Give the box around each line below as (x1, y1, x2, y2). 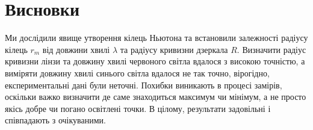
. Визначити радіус (237, 43, 306, 55)
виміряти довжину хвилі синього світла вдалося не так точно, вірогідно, (5, 66, 270, 79)
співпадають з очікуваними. (5, 114, 106, 126)
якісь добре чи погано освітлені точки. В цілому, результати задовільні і (5, 102, 271, 114)
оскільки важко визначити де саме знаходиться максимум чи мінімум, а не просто (5, 90, 306, 103)
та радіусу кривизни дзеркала (120, 43, 228, 55)
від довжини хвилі (42, 43, 110, 55)
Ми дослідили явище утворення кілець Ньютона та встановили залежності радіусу (5, 31, 308, 44)
